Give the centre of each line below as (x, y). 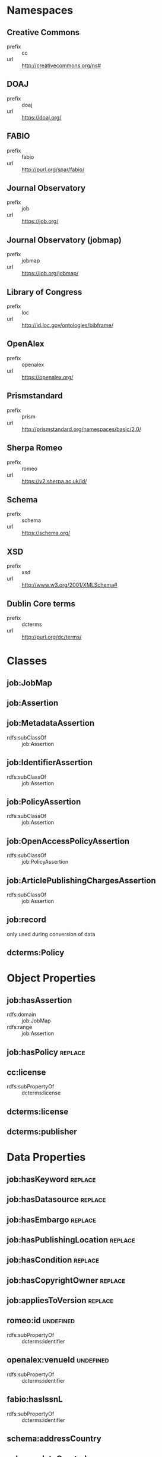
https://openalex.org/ (47, 377)
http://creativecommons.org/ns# (61, 65)
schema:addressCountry (54, 1438)
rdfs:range (20, 1027)
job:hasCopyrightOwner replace (66, 1280)
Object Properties (51, 978)
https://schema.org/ (46, 533)
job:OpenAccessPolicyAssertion (68, 841)
